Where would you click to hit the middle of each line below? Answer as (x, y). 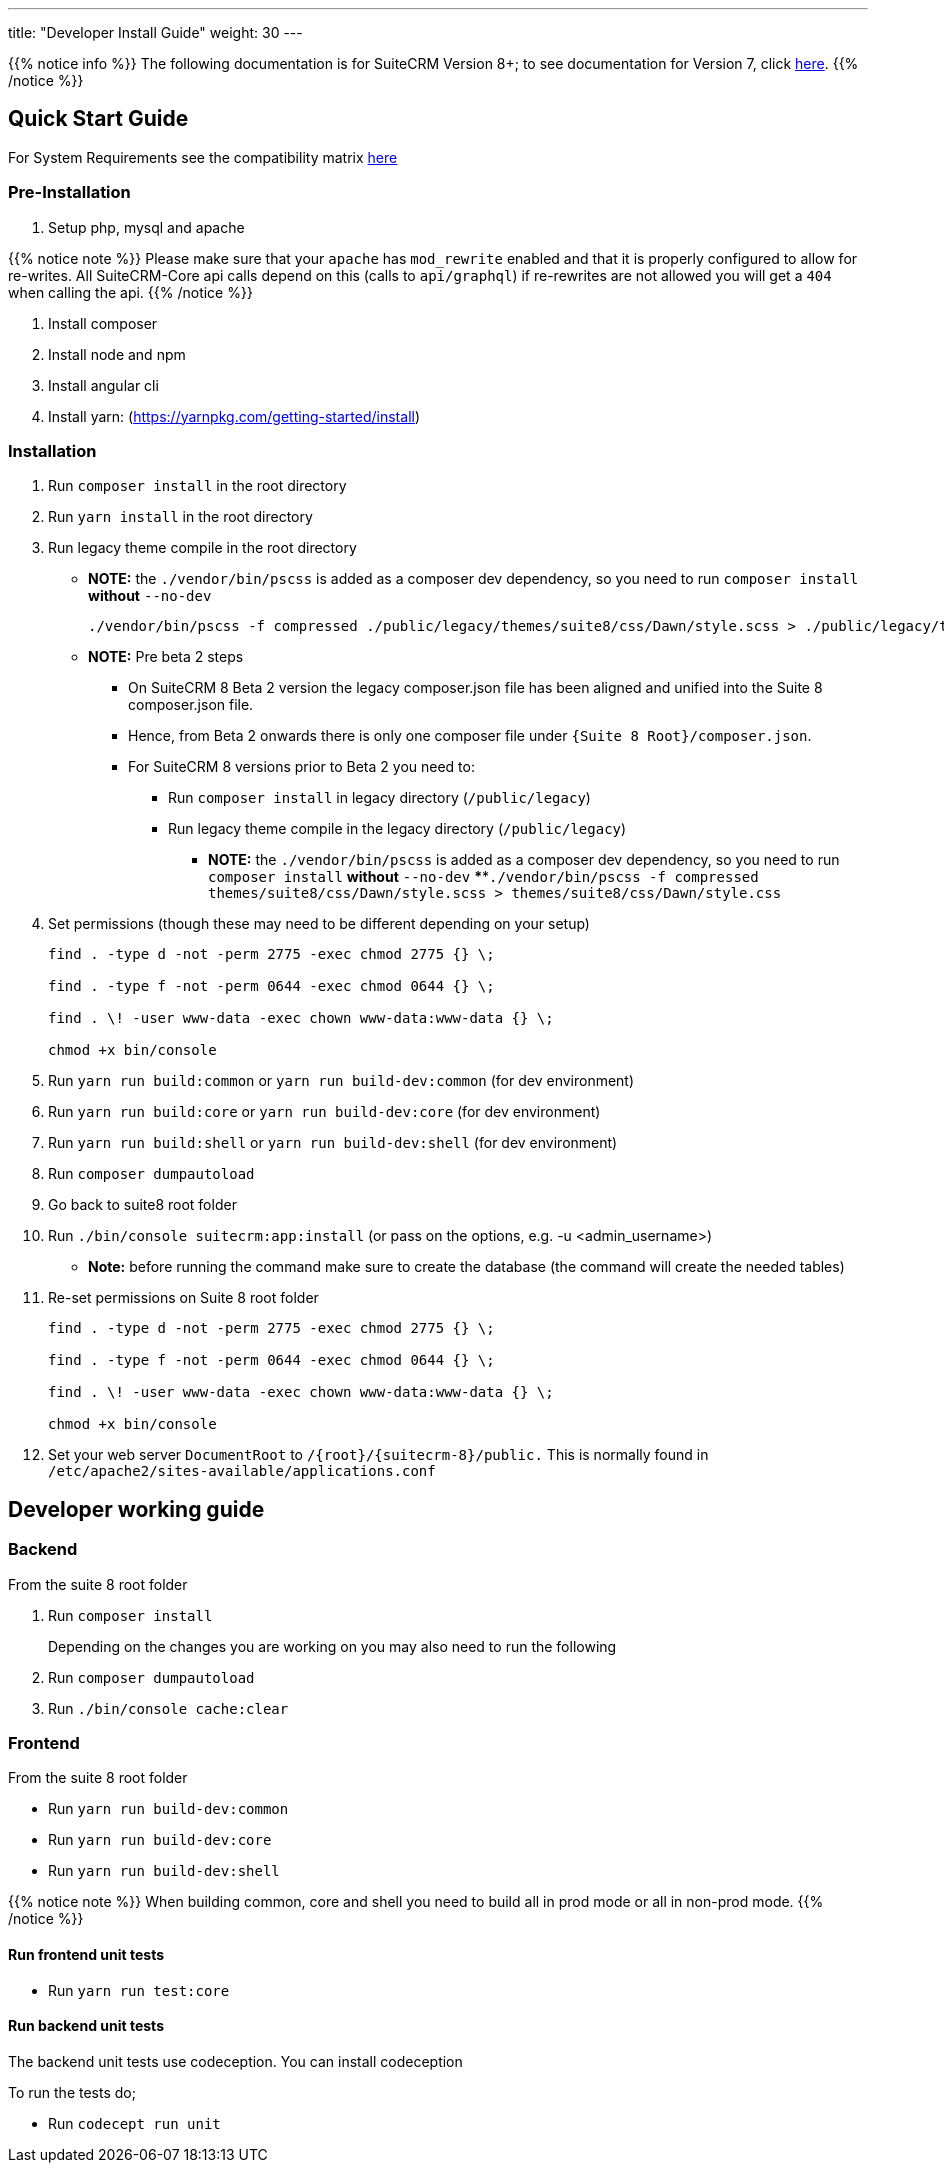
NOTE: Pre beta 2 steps (166, 657)
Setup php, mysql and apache (146, 227)
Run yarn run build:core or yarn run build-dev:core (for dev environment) (324, 1112)
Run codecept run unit (134, 2123)
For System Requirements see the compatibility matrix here (203, 157)
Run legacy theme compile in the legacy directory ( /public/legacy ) (397, 829)
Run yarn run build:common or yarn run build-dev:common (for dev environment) (341, 1081)
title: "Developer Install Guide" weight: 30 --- (155, 32)
